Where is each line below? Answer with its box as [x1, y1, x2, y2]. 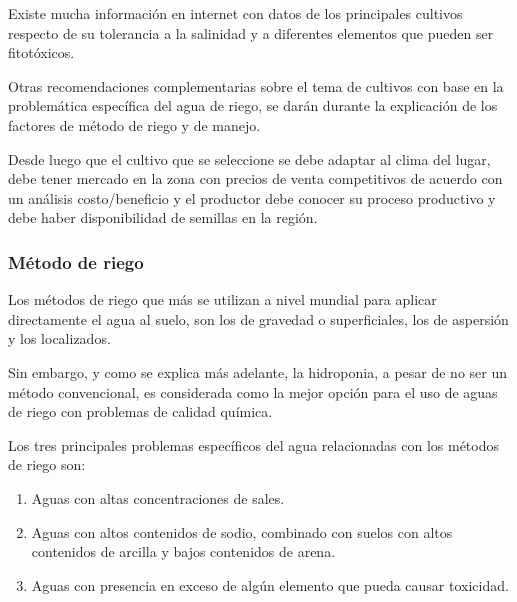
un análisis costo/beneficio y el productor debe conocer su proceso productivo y [8, 187, 496, 208]
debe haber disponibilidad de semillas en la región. [8, 207, 318, 228]
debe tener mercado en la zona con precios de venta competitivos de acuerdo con [8, 168, 503, 189]
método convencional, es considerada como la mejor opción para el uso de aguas [8, 381, 498, 402]
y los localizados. [8, 328, 111, 349]
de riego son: [8, 454, 86, 475]
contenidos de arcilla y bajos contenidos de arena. [31, 541, 336, 562]
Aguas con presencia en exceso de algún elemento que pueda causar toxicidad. [31, 574, 509, 595]
